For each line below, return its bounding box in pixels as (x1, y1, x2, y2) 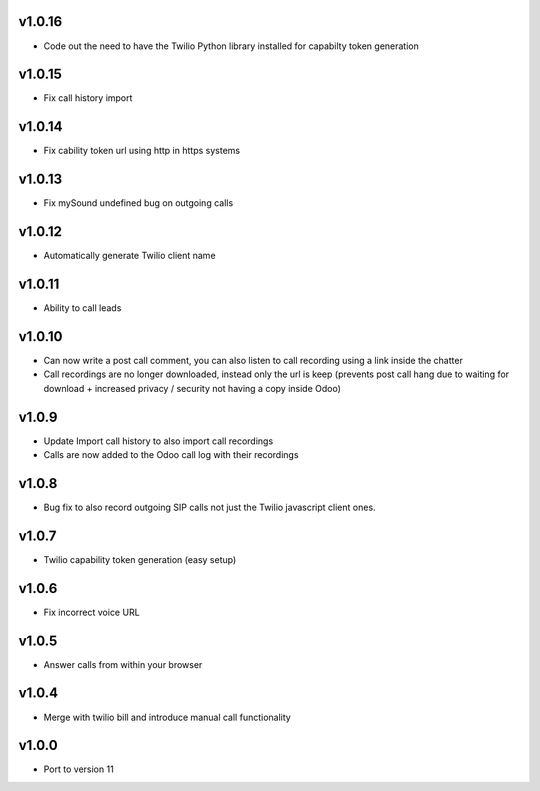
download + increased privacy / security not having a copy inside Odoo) (43, 382, 342, 394)
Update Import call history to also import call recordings (43, 435, 274, 447)
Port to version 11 (43, 763, 114, 775)
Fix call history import (43, 92, 133, 104)
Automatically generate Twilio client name (43, 250, 216, 262)
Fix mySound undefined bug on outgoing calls (43, 197, 234, 209)
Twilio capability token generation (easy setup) (43, 553, 237, 565)
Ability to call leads (43, 302, 122, 314)
